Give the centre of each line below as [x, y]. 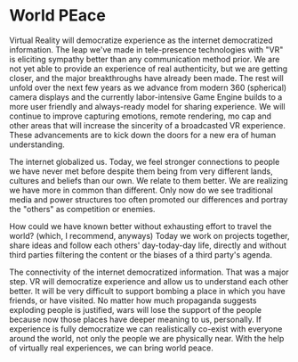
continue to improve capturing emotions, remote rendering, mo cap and [141, 116]
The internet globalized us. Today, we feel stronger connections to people [145, 161]
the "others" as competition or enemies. [82, 209]
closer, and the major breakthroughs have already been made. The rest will [147, 78]
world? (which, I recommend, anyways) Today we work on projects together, [149, 235]
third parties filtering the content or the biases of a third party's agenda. [141, 254]
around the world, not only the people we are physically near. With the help [147, 338]
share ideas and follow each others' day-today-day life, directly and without [148, 245]
